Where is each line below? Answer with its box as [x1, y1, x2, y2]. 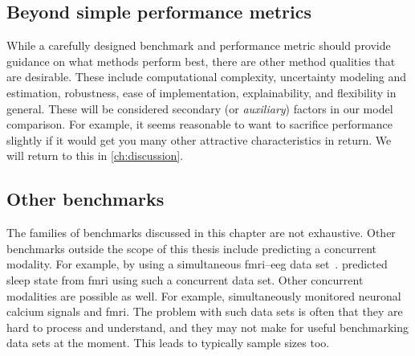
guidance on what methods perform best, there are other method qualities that [6, 52, 396, 69]
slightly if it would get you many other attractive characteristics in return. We [6, 131, 392, 148]
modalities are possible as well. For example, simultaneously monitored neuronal [6, 287, 401, 304]
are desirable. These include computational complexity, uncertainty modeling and [6, 68, 407, 85]
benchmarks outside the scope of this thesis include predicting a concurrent [6, 239, 377, 256]
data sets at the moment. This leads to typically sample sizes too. [6, 334, 330, 351]
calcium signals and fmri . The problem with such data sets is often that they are [6, 303, 403, 320]
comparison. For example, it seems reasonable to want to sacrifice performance [6, 116, 393, 133]
